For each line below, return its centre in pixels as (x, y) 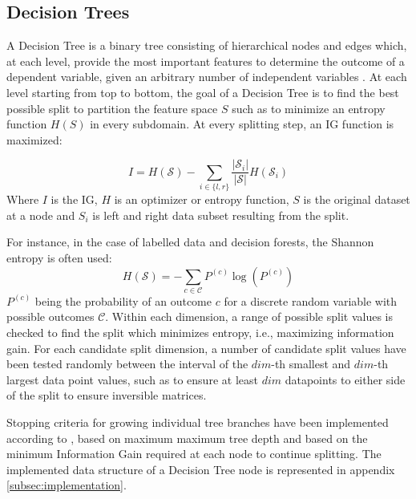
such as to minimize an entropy (309, 108)
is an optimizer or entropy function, (202, 199)
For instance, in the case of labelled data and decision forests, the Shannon (190, 242)
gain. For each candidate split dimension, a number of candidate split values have (206, 348)
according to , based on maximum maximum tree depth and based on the (187, 438)
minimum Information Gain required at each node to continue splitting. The (194, 454)
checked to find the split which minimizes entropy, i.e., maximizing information (200, 333)
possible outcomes (50, 316)
